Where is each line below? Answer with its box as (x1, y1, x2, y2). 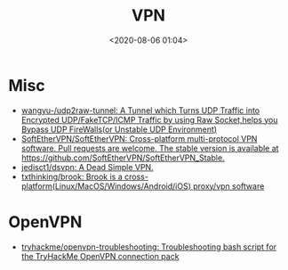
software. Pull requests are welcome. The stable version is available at (20, 143, 279, 153)
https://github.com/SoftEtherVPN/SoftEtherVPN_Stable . (20, 152, 225, 163)
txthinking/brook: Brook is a (20, 171, 124, 182)
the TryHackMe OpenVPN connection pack (20, 250, 180, 261)
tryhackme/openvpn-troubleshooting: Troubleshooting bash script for (20, 241, 277, 252)
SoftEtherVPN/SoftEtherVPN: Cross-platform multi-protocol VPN (20, 133, 258, 143)
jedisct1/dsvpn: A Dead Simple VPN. (20, 161, 154, 172)
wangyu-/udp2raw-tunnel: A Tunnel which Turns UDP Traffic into (20, 104, 260, 116)
